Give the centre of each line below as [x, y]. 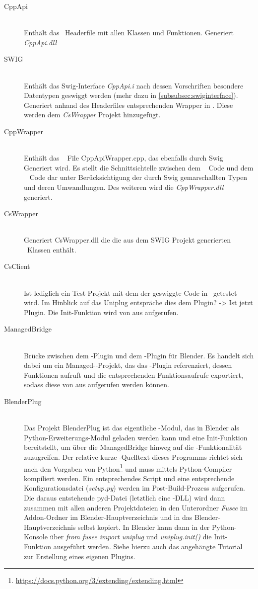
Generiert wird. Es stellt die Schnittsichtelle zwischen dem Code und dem [139, 167]
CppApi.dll [40, 42]
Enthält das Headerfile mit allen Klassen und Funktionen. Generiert [129, 33]
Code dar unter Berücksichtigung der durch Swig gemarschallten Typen [138, 177]
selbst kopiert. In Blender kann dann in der [144, 527]
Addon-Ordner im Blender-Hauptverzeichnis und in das [108, 517]
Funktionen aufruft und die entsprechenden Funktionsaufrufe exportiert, [133, 375]
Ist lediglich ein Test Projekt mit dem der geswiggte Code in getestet [130, 293]
